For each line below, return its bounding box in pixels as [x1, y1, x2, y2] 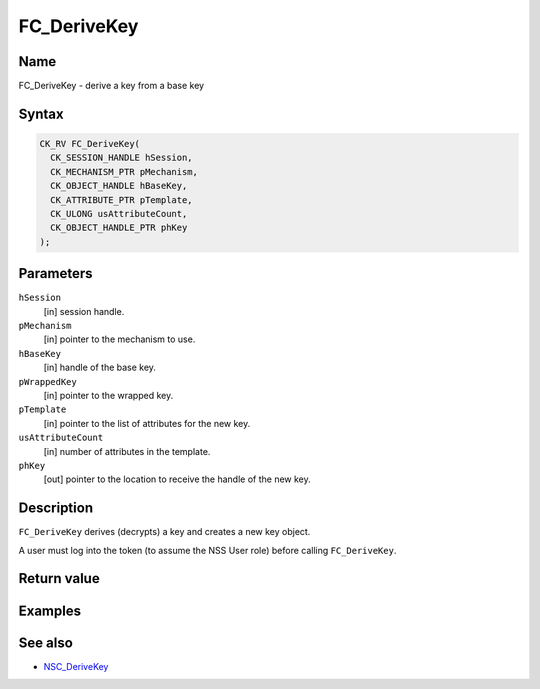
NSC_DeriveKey [43, 660, 109, 672]
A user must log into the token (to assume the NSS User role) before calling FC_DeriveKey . [18, 544, 397, 556]
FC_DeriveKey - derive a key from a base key [18, 80, 205, 92]
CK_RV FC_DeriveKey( [39, 138, 140, 150]
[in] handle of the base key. [43, 361, 157, 374]
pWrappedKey [18, 376, 77, 387]
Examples [18, 602, 82, 619]
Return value [18, 570, 100, 587]
